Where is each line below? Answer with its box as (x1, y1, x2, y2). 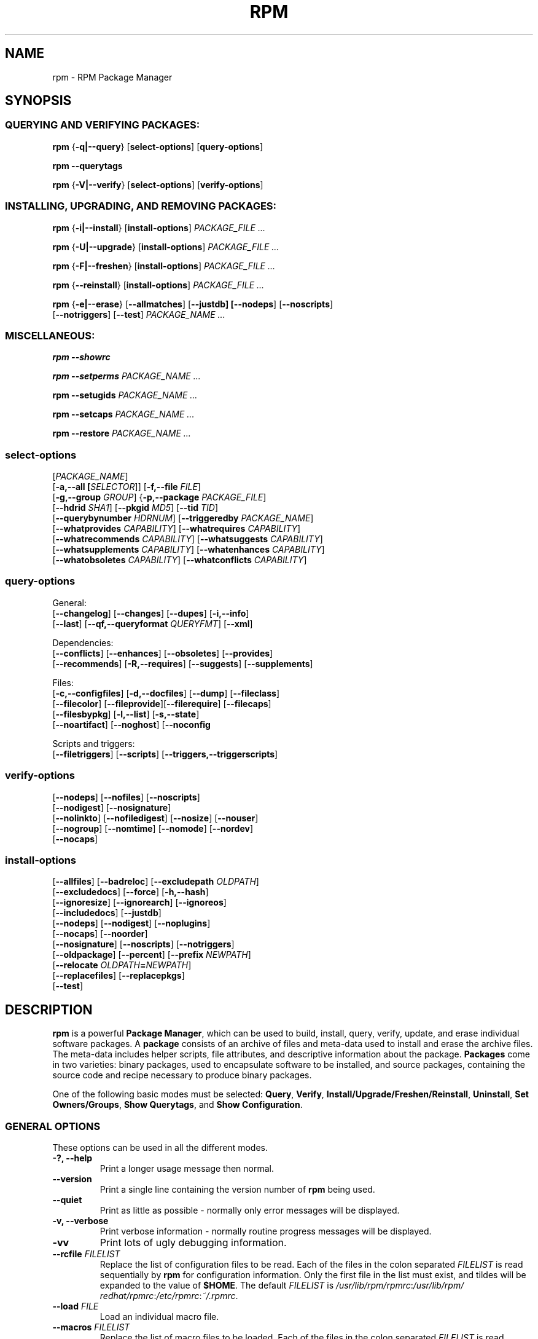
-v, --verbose (52, 1215, 109, 1226)
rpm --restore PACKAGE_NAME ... (52, 428, 191, 439)
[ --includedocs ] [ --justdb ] (52, 907, 162, 918)
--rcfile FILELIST (52, 1248, 120, 1259)
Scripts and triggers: (52, 738, 135, 749)
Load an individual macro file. (99, 1311, 219, 1322)
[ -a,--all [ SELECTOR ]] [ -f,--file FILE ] (52, 481, 201, 492)
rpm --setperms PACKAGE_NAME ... (52, 371, 201, 382)
